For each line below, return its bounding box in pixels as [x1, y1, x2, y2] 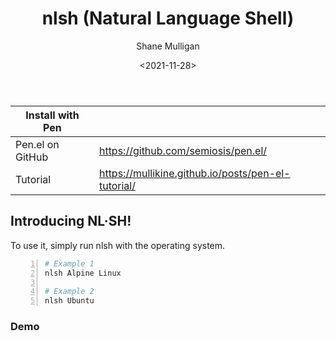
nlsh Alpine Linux [44, 268, 122, 278]
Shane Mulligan [136, 40, 200, 52]
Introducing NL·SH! [10, 213, 132, 230]
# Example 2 [44, 287, 95, 297]
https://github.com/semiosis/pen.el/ [98, 143, 268, 157]
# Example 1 [44, 258, 95, 269]
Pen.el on [15, 137, 60, 151]
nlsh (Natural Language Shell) [41, 7, 295, 30]
